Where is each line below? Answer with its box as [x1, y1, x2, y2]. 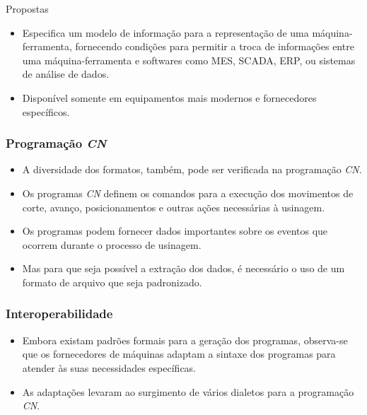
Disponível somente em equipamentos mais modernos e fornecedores [22, 90, 317, 105]
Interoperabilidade [6, 305, 113, 322]
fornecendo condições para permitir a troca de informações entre [75, 39, 354, 54]
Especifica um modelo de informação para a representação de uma [22, 25, 309, 40]
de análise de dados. [22, 66, 110, 81]
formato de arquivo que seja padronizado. [22, 274, 202, 289]
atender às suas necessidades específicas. [22, 360, 197, 375]
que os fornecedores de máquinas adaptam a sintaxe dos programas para [22, 346, 336, 361]
